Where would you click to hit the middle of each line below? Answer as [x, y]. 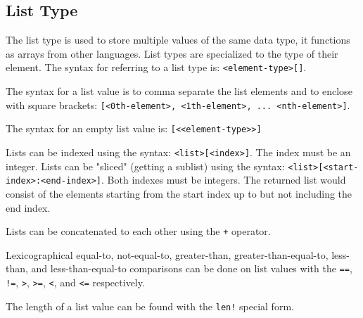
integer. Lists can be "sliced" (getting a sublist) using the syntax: [145, 166]
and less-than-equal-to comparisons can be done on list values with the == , [192, 268]
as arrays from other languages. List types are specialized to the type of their [172, 53]
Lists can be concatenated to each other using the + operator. [138, 231]
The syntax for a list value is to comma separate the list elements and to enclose [179, 91]
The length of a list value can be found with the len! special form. [150, 306]
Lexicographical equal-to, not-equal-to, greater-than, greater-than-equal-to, [167, 254]
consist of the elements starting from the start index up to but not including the [179, 193]
